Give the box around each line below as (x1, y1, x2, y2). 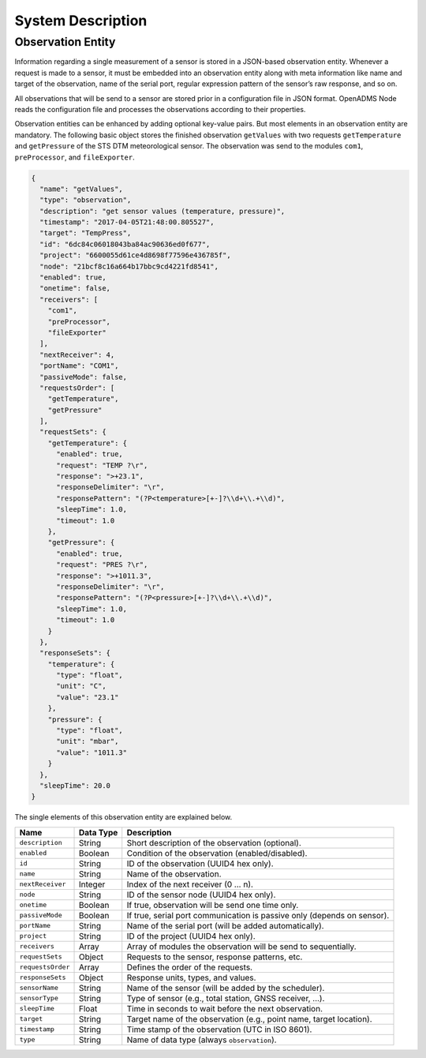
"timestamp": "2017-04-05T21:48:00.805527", (39, 218, 215, 227)
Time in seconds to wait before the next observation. (126, 1003, 323, 1014)
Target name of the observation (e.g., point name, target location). (126, 1013, 372, 1024)
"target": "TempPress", (39, 229, 132, 238)
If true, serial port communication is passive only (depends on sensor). (126, 910, 390, 921)
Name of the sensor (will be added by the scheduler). (126, 982, 325, 993)
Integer (78, 879, 106, 890)
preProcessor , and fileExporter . (14, 152, 135, 162)
